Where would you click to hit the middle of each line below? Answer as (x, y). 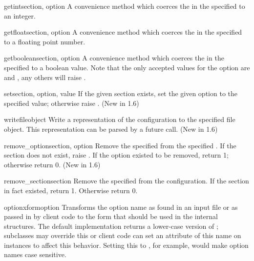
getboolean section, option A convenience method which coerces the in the (114, 58)
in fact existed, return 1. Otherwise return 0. (71, 190)
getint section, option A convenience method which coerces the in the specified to (125, 6)
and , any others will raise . (45, 77)
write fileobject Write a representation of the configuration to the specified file (120, 119)
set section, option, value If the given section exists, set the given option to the (121, 93)
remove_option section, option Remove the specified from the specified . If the (120, 145)
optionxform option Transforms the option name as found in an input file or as (121, 207)
